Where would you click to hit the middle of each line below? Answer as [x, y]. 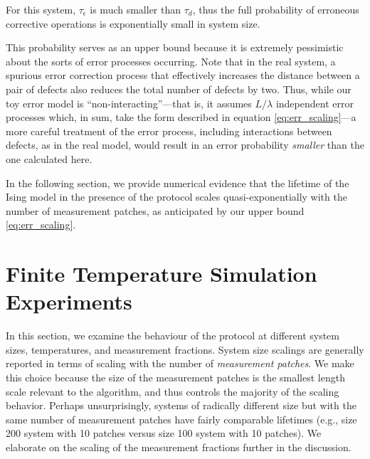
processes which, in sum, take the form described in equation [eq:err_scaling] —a [181, 117]
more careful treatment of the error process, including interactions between [169, 131]
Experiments [69, 301]
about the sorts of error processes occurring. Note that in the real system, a [171, 61]
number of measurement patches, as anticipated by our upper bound [155, 210]
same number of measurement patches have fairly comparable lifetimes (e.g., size [181, 419]
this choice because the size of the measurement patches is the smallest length [175, 377]
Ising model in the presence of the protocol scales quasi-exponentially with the [176, 197]
